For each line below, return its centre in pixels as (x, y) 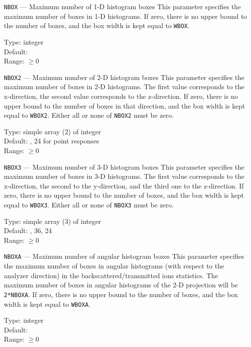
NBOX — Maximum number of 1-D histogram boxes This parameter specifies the (123, 6)
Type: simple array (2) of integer (53, 131)
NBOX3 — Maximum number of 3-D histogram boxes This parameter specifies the (124, 166)
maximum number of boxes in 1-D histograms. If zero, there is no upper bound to (125, 16)
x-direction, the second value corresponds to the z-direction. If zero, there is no (121, 96)
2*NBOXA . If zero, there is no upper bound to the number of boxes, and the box (121, 294)
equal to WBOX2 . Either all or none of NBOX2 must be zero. (89, 115)
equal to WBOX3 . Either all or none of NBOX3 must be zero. (89, 205)
